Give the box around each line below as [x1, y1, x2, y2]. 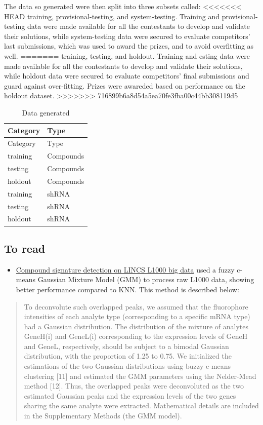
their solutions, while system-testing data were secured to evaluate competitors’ [4, 30, 250, 41]
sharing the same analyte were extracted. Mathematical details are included [24, 400, 259, 411]
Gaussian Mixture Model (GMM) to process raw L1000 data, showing [37, 274, 254, 285]
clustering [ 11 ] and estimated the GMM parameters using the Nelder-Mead [24, 370, 256, 381]
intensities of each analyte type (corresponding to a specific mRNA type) [24, 311, 250, 322]
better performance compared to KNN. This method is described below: [16, 284, 239, 294]
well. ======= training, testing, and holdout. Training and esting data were [4, 50, 250, 61]
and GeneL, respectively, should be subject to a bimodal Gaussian [24, 340, 229, 351]
